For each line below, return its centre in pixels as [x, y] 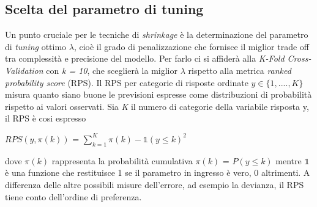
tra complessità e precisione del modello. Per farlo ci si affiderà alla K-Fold [145, 58]
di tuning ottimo [36, 46]
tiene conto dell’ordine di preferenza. [73, 196]
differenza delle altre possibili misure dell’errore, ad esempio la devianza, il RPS [155, 184]
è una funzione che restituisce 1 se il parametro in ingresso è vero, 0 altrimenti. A [158, 172]
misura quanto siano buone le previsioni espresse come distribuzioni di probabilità [158, 94]
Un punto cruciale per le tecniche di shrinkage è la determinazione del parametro [157, 34]
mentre [289, 160]
